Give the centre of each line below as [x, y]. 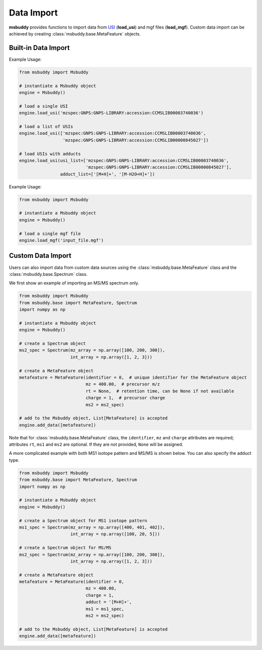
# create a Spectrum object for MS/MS [65, 548]
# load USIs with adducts [50, 154]
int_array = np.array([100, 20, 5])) [115, 534]
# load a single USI [43, 106]
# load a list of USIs [46, 126]
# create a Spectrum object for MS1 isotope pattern [83, 520]
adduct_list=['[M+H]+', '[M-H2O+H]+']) [107, 174]
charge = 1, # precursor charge [125, 398]
